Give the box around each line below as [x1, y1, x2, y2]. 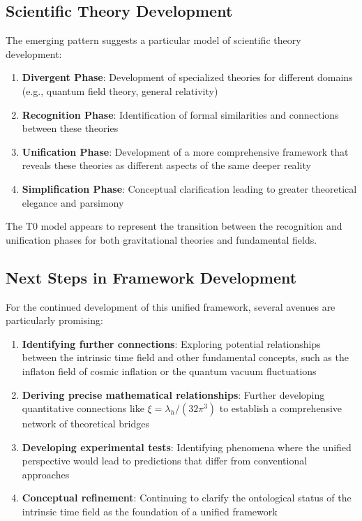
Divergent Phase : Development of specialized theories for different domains [22, 70, 353, 85]
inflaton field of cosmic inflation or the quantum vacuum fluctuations [22, 363, 317, 378]
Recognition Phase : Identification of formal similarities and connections [22, 107, 339, 122]
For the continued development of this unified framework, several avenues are [6, 299, 335, 314]
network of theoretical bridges [22, 416, 149, 431]
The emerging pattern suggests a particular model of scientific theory [6, 33, 301, 47]
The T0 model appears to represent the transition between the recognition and [6, 219, 342, 233]
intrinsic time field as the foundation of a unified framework [22, 504, 278, 519]
